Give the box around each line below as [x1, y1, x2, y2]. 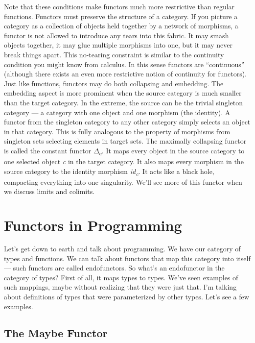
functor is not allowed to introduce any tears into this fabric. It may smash [4, 30, 229, 40]
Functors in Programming [4, 215, 182, 235]
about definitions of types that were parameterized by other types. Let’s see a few [4, 292, 249, 302]
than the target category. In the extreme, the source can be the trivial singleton [4, 97, 243, 107]
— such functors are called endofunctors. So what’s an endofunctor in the [4, 263, 225, 273]
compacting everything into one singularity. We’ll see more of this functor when [4, 176, 242, 187]
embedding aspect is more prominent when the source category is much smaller [4, 88, 242, 98]
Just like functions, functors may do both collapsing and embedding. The [4, 78, 224, 88]
